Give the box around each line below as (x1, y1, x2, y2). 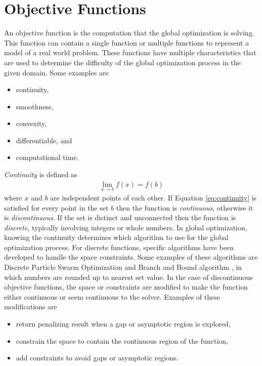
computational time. (16, 152, 79, 162)
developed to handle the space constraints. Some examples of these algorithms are (4, 252, 258, 262)
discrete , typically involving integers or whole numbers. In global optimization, (4, 222, 247, 232)
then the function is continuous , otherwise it (116, 202, 253, 213)
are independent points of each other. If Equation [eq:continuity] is (50, 192, 257, 202)
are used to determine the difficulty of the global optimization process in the (4, 57, 241, 67)
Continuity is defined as (4, 169, 77, 180)
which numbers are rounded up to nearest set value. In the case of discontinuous (4, 271, 253, 282)
